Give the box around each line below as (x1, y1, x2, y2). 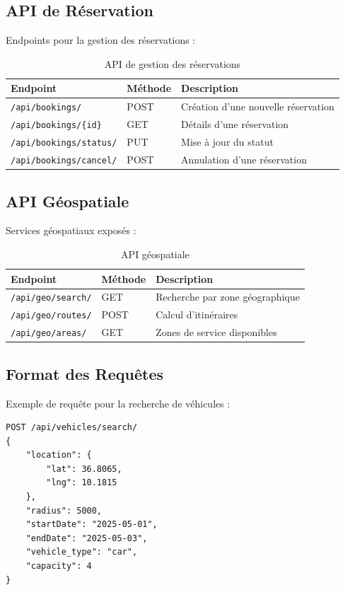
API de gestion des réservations (104, 56, 241, 71)
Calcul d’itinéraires (156, 307, 238, 322)
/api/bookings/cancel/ (11, 155, 117, 166)
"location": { (25, 450, 92, 461)
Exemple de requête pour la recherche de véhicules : (6, 395, 230, 410)
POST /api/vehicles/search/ (6, 422, 138, 433)
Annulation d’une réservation (181, 151, 307, 166)
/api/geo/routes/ (11, 311, 92, 321)
